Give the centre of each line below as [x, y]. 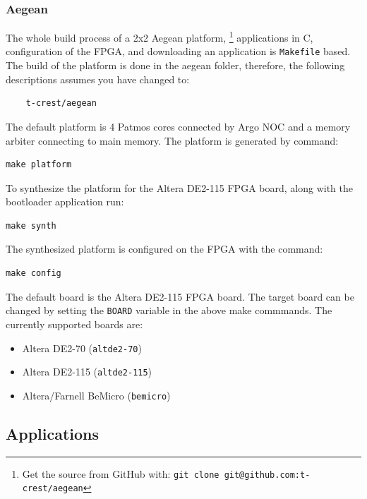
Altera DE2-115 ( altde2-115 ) [87, 372]
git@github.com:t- [267, 475]
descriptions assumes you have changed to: [98, 79]
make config [34, 273]
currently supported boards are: [74, 324]
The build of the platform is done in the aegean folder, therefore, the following [175, 65]
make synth [31, 226]
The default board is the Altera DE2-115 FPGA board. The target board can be [180, 296]
